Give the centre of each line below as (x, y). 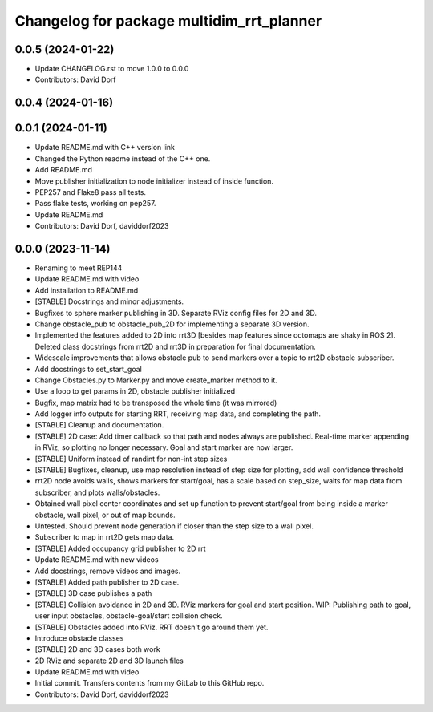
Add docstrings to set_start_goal (88, 369)
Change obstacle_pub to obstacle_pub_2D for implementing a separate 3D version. (172, 324)
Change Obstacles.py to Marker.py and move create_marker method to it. (156, 380)
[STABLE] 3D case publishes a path (93, 593)
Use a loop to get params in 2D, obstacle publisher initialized (135, 391)
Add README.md (63, 170)
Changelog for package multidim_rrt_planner (168, 21)
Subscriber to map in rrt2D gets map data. (105, 537)
